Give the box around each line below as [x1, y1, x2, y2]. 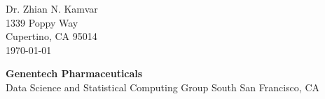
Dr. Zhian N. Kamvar [6, 1, 98, 15]
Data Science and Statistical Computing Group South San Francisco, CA [6, 79, 319, 94]
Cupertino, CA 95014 [6, 29, 97, 44]
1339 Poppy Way [6, 15, 78, 29]
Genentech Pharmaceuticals [6, 66, 143, 81]
